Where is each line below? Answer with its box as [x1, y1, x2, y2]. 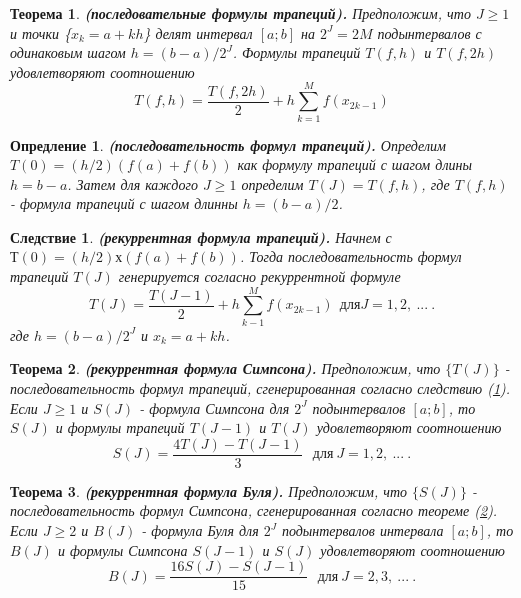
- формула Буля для [141, 520, 259, 540]
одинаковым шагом [10, 42, 126, 63]
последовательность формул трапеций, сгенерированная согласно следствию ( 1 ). [10, 377, 511, 398]
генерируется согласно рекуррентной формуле [118, 266, 401, 287]
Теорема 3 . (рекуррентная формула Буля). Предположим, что [10, 480, 408, 501]
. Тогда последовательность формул [239, 246, 462, 267]
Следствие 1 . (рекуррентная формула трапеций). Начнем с [10, 226, 392, 247]
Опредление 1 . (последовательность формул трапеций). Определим [10, 134, 446, 155]
